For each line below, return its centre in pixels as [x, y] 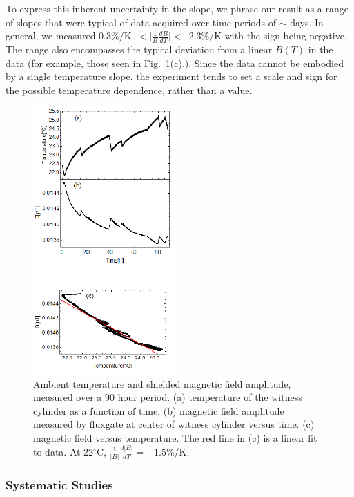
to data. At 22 [63, 451]
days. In [307, 22]
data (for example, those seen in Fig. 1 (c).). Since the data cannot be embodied [175, 63]
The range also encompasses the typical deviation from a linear [139, 49]
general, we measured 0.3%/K [69, 36]
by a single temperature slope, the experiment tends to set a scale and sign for [171, 76]
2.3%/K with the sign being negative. [268, 36]
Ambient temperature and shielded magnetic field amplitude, [162, 383]
